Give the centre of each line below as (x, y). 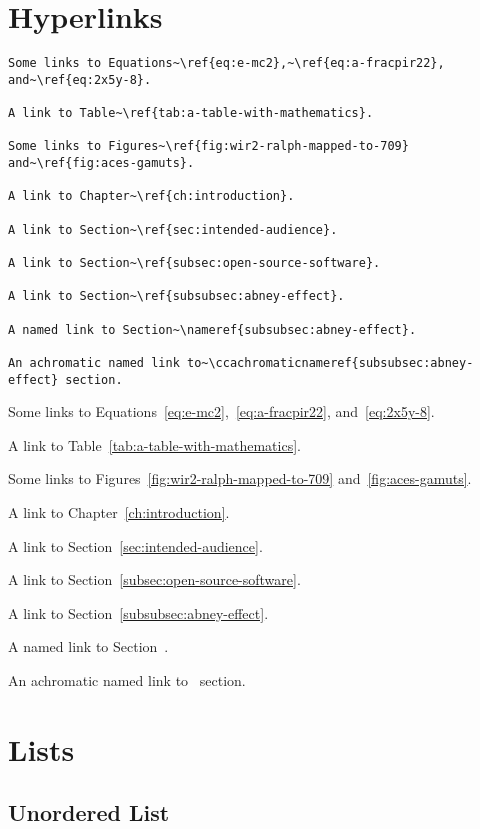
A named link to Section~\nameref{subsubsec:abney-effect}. (212, 329)
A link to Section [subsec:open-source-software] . (154, 579)
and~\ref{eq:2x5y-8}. (80, 79)
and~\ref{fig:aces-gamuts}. (101, 163)
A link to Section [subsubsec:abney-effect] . (138, 612)
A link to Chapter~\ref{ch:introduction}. (151, 196)
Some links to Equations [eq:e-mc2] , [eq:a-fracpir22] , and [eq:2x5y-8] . (221, 411)
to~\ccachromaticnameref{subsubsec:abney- (330, 362)
